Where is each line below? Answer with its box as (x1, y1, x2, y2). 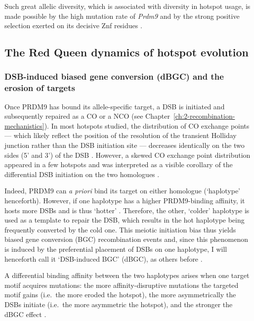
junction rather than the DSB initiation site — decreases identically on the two (4, 140, 245, 150)
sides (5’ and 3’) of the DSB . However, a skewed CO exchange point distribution (4, 149, 251, 160)
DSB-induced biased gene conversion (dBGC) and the (4, 70, 224, 83)
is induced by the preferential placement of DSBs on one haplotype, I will (4, 244, 227, 254)
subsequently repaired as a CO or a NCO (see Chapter (4, 111, 170, 121)
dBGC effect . (4, 309, 46, 319)
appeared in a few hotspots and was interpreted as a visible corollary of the (4, 159, 233, 170)
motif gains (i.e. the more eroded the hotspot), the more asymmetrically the (4, 289, 236, 300)
